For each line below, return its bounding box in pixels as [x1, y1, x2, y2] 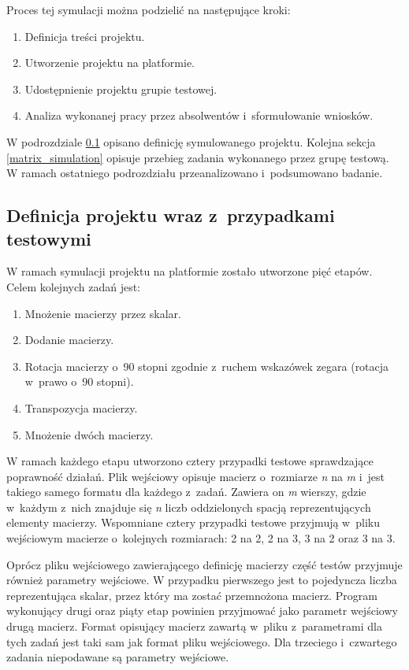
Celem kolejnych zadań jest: [6, 278, 141, 294]
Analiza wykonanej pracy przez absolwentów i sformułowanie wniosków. [24, 107, 374, 124]
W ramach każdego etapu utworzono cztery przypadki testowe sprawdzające [6, 453, 374, 469]
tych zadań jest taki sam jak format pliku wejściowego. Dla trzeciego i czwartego [6, 633, 397, 650]
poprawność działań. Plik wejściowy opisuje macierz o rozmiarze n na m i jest [6, 468, 385, 484]
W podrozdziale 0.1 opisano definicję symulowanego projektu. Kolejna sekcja [6, 133, 376, 150]
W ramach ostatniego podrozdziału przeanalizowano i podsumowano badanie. [6, 165, 383, 181]
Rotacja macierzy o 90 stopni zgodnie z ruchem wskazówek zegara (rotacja [24, 357, 389, 374]
